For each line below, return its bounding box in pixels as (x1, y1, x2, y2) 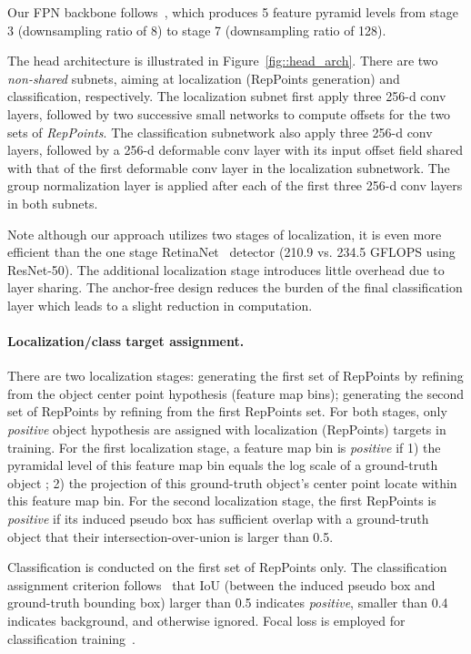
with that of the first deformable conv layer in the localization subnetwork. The (7, 158, 450, 177)
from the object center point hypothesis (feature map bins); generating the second (7, 383, 465, 403)
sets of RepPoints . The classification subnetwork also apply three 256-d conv (7, 122, 433, 141)
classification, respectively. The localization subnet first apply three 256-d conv (7, 87, 446, 106)
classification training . (7, 628, 136, 648)
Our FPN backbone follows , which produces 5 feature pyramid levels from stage (7, 3, 458, 21)
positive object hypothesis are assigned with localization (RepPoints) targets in (7, 420, 446, 439)
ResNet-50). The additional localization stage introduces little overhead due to (7, 260, 445, 279)
